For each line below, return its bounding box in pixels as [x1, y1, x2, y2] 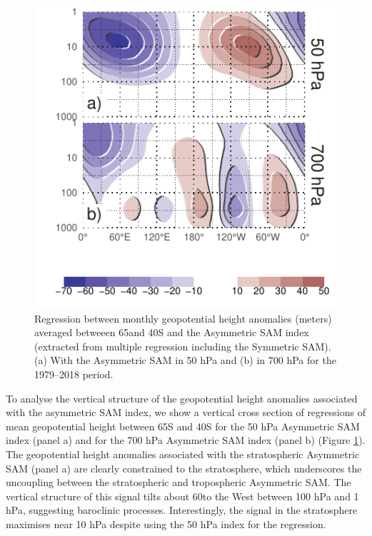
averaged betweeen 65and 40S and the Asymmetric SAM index [34, 325, 309, 340]
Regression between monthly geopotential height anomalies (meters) [34, 310, 332, 325]
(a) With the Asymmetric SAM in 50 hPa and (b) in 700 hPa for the [34, 353, 336, 368]
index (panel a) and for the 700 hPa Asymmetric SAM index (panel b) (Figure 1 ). [6, 433, 366, 447]
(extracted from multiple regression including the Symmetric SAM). [34, 338, 331, 353]
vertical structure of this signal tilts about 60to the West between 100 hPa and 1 [6, 488, 359, 503]
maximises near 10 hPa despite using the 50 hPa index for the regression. [6, 516, 326, 531]
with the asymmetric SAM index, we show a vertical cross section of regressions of [6, 405, 366, 420]
